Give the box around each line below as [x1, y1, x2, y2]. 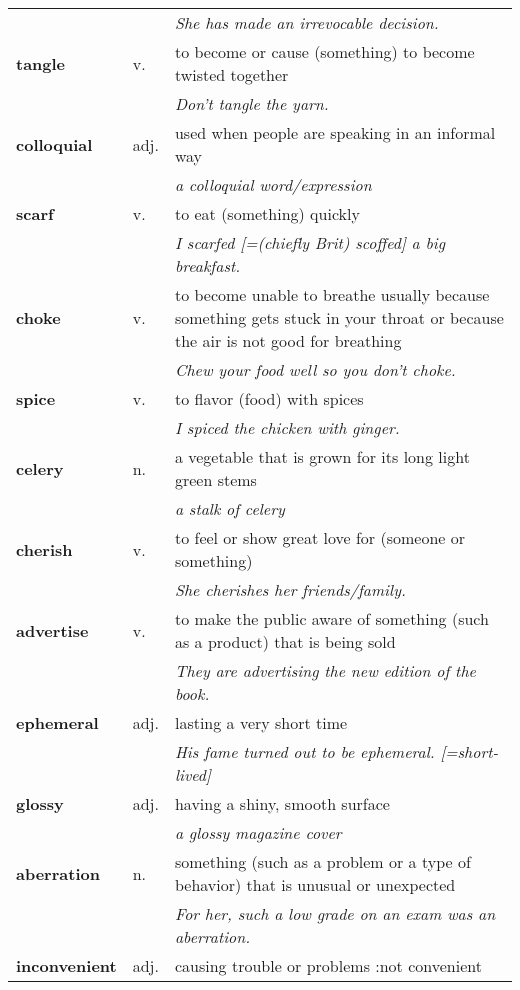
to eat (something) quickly [174, 202, 360, 225]
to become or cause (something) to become [174, 40, 475, 63]
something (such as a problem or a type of [174, 850, 471, 873]
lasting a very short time [174, 711, 348, 734]
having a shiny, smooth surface [174, 792, 390, 815]
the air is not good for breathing [174, 329, 402, 352]
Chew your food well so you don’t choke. [174, 358, 456, 381]
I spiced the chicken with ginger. [174, 416, 400, 439]
